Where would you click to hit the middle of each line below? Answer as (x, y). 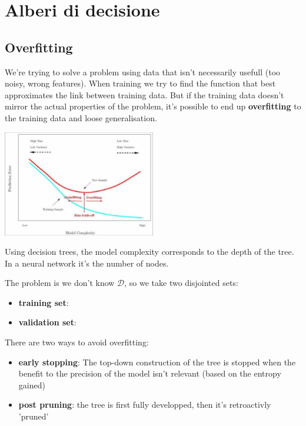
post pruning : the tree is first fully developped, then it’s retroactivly (145, 405)
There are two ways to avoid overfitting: (77, 342)
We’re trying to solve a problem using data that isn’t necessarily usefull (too (143, 71)
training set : (44, 302)
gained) (32, 385)
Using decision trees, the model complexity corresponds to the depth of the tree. (149, 252)
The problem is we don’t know (60, 283)
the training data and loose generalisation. (81, 117)
